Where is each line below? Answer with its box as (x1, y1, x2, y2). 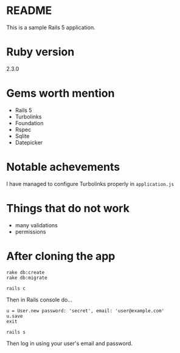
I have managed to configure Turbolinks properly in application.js (6, 180, 175, 187)
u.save (6, 313, 23, 319)
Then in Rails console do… (6, 296, 73, 303)
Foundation (15, 119, 44, 126)
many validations (15, 221, 58, 228)
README (6, 4, 52, 18)
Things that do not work (6, 201, 130, 215)
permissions (15, 228, 46, 235)
